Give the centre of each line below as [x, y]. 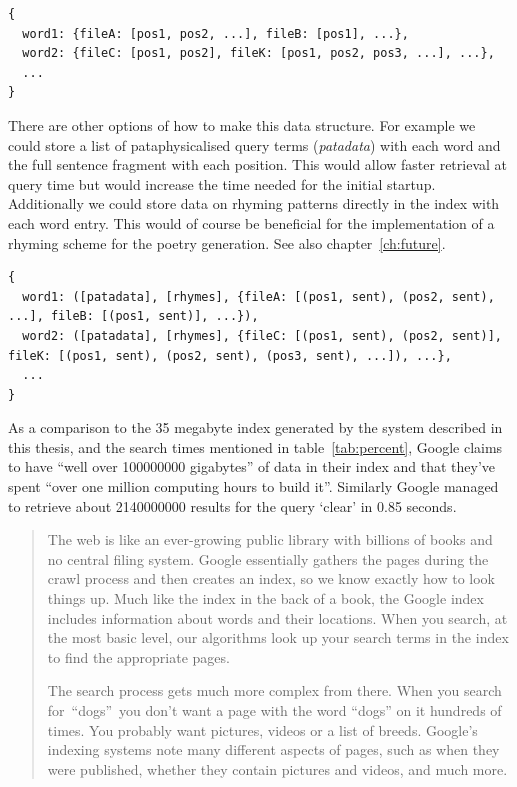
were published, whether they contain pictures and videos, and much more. [277, 768]
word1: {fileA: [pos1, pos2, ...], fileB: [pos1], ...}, [215, 33]
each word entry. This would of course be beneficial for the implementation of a [251, 222]
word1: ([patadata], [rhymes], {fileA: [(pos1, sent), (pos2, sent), [258, 296]
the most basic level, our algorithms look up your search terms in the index [278, 637]
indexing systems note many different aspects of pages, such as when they [273, 749]
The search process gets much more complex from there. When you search [274, 690]
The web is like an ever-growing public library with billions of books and [270, 539]
